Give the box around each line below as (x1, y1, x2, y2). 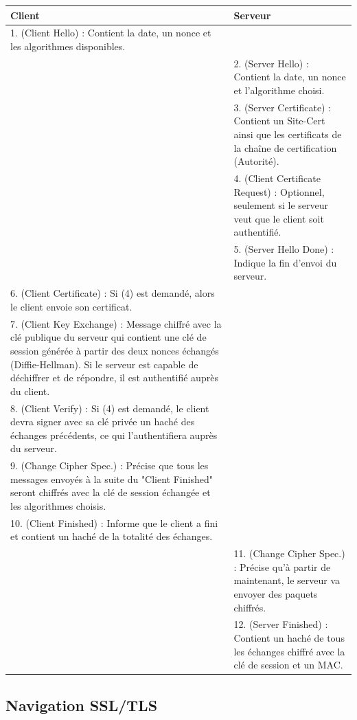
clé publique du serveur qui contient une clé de (10, 330, 207, 344)
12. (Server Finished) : (233, 617, 328, 631)
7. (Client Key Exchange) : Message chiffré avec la (10, 316, 222, 330)
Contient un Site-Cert (233, 113, 325, 128)
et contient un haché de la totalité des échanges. (10, 529, 213, 543)
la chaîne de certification (233, 140, 337, 155)
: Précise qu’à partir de (233, 559, 331, 574)
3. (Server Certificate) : (233, 100, 332, 114)
